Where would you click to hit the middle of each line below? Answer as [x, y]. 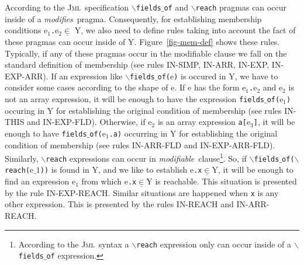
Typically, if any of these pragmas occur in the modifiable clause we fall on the [146, 53]
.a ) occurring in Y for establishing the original [193, 133]
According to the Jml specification [67, 7]
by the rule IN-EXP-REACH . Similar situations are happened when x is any [142, 192]
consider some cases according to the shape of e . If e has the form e [125, 87]
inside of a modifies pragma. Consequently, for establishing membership [133, 18]
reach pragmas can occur [241, 7]
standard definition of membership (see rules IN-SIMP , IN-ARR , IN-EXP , [137, 64]
